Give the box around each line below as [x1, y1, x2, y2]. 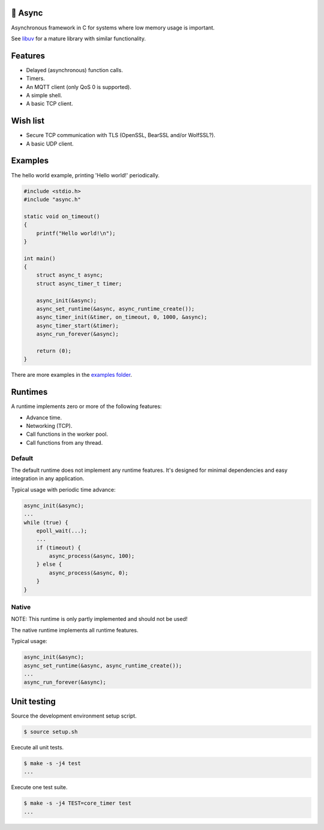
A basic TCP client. [26, 100, 73, 108]
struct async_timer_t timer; [36, 280, 122, 287]
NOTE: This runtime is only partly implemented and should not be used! [11, 615, 188, 623]
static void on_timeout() [23, 213, 100, 219]
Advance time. [26, 413, 62, 421]
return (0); [36, 347, 72, 354]
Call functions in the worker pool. [26, 430, 108, 438]
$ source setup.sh [23, 728, 78, 735]
